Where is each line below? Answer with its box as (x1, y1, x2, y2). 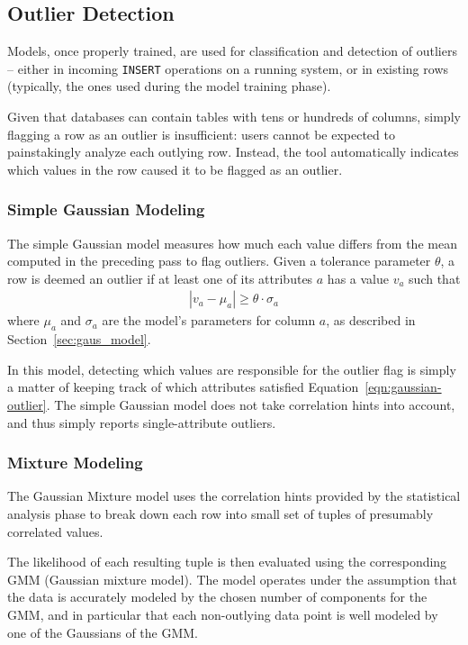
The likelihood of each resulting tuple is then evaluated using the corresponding (7, 552, 447, 571)
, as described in (326, 311, 416, 330)
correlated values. (7, 522, 103, 541)
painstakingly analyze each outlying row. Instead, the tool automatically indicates (7, 142, 459, 161)
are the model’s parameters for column (102, 311, 316, 330)
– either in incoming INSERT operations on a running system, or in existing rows (7, 59, 448, 77)
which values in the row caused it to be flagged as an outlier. (7, 159, 343, 178)
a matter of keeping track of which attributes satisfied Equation (7, 377, 359, 396)
